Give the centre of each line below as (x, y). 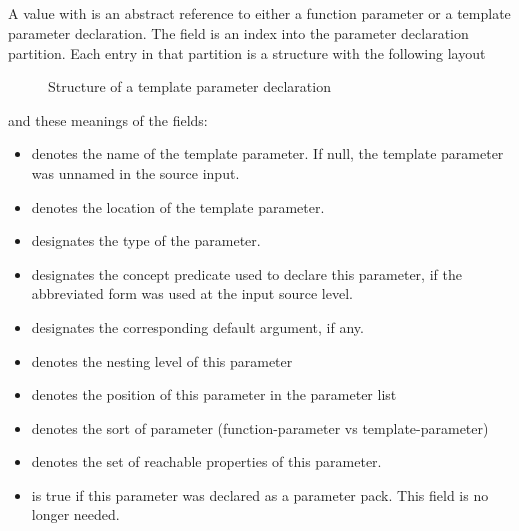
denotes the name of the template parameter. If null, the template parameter (267, 153)
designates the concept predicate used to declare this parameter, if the (246, 273)
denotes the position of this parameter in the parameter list (214, 394)
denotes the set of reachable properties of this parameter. (206, 461)
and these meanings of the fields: (108, 119)
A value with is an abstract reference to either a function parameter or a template (259, 13)
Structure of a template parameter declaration (189, 86)
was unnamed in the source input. (135, 172)
